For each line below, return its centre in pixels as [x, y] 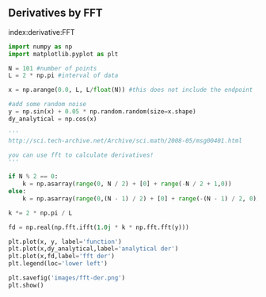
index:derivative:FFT [42, 32]
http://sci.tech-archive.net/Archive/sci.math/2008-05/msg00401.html [125, 141]
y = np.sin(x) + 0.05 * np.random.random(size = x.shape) [102, 112]
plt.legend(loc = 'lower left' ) [58, 264]
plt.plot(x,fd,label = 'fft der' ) [61, 257]
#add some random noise [47, 105]
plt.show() [26, 285]
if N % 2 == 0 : [33, 177]
